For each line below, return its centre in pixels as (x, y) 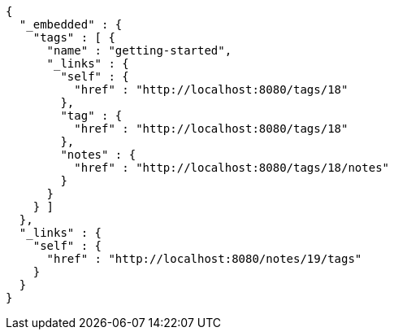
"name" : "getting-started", (139, 50)
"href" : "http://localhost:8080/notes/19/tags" (204, 259)
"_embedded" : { (71, 24)
